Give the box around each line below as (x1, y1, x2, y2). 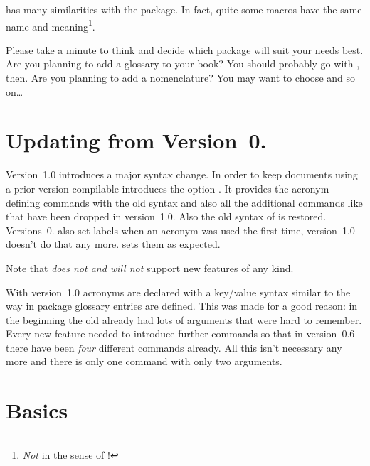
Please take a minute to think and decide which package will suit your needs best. (6, 42, 364, 57)
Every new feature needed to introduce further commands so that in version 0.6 (6, 326, 355, 341)
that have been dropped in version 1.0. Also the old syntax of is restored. (6, 209, 327, 224)
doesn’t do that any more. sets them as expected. (6, 237, 221, 251)
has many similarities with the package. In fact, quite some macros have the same (6, 2, 362, 16)
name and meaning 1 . (6, 16, 95, 33)
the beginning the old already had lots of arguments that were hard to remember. (6, 312, 362, 327)
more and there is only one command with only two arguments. (6, 354, 282, 369)
